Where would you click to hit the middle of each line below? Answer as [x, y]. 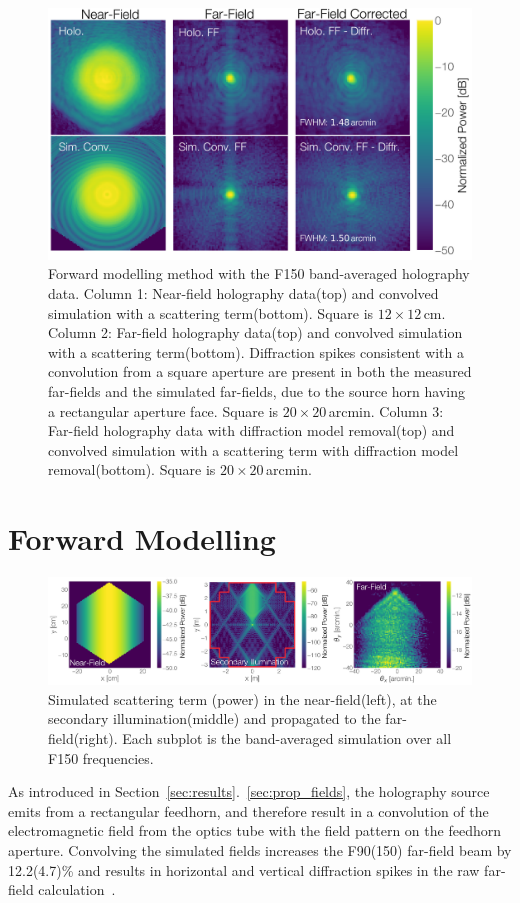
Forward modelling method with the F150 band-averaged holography [259, 273]
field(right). [83, 737]
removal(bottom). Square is [132, 469]
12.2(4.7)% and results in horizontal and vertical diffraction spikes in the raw [244, 869]
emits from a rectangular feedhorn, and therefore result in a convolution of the [248, 810]
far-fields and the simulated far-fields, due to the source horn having [256, 390]
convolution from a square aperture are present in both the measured [260, 371]
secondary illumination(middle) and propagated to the [214, 718]
